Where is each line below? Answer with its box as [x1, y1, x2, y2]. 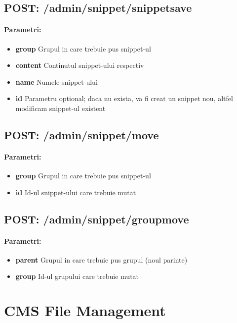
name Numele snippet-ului [15, 76, 98, 87]
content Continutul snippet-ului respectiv [15, 60, 144, 70]
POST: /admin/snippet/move [4, 127, 159, 142]
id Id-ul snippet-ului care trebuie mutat [15, 187, 136, 197]
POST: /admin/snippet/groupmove [4, 211, 189, 226]
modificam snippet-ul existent [15, 103, 106, 113]
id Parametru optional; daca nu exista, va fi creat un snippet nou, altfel [15, 93, 233, 104]
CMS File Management [4, 300, 166, 321]
